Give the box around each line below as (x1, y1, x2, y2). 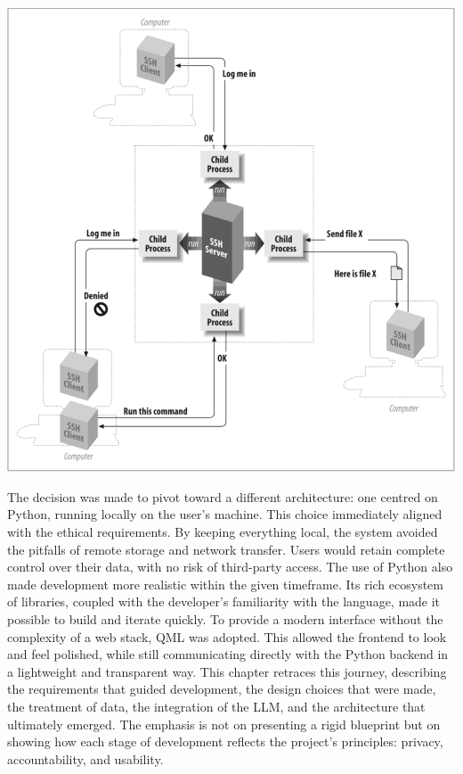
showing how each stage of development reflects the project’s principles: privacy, (7, 732, 443, 751)
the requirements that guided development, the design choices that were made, (7, 679, 436, 698)
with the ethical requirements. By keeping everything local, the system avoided (7, 523, 438, 541)
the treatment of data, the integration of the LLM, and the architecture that (7, 697, 426, 716)
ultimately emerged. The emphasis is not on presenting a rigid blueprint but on (7, 714, 441, 733)
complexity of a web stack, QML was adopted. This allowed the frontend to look (7, 627, 447, 646)
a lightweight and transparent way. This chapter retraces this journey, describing (7, 662, 447, 680)
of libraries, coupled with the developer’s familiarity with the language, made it (7, 592, 441, 611)
